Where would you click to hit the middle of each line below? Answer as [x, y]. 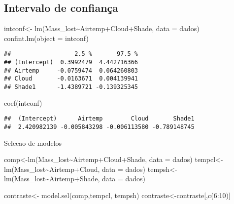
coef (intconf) [23, 102]
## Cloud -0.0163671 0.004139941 [71, 79]
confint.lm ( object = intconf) [46, 38]
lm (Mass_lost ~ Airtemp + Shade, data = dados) [75, 179]
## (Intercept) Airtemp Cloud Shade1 [99, 119]
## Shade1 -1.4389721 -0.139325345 [71, 87]
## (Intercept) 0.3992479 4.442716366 [71, 62]
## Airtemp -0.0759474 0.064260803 [71, 70]
